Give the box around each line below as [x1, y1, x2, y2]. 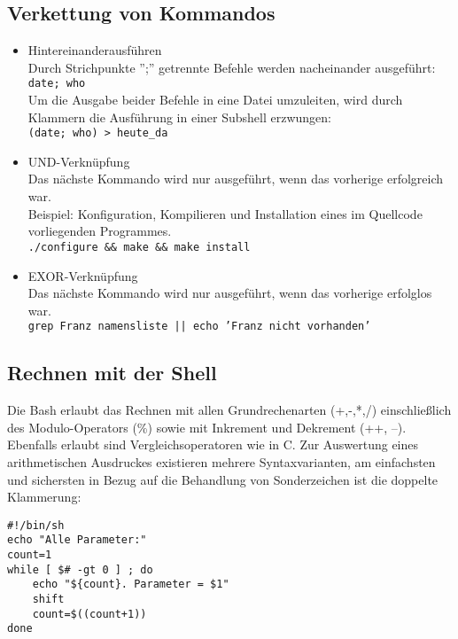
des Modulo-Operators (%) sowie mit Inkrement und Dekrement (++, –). [7, 417, 407, 436]
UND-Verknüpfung [27, 152, 130, 170]
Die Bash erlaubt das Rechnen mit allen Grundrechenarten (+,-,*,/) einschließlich [7, 401, 452, 419]
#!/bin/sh [7, 518, 65, 532]
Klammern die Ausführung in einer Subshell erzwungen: [27, 107, 331, 126]
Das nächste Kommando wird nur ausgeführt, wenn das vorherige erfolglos [27, 284, 432, 302]
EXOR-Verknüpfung [27, 266, 138, 284]
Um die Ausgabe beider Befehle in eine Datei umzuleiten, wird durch [27, 90, 403, 109]
